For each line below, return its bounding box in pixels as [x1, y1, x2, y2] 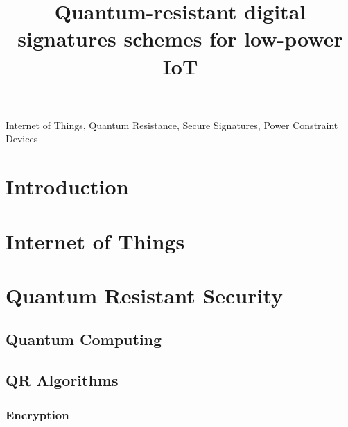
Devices [6, 131, 38, 146]
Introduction [6, 172, 129, 201]
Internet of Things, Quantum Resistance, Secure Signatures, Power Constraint [6, 117, 338, 132]
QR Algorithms [6, 369, 119, 391]
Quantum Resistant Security [6, 281, 284, 309]
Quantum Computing [6, 328, 162, 350]
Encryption [6, 405, 69, 423]
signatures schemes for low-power [17, 24, 343, 53]
